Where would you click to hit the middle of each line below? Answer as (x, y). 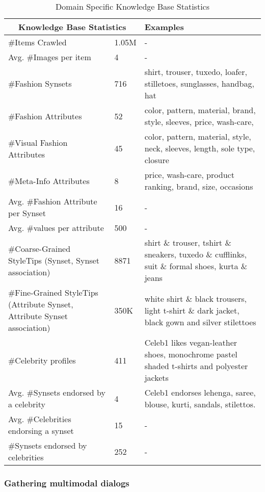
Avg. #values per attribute (56, 228)
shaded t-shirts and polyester (196, 366)
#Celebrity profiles (42, 360)
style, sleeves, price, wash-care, (199, 122)
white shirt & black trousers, (196, 298)
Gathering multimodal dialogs (67, 483)
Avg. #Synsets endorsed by (57, 392)
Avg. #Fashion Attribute (53, 201)
